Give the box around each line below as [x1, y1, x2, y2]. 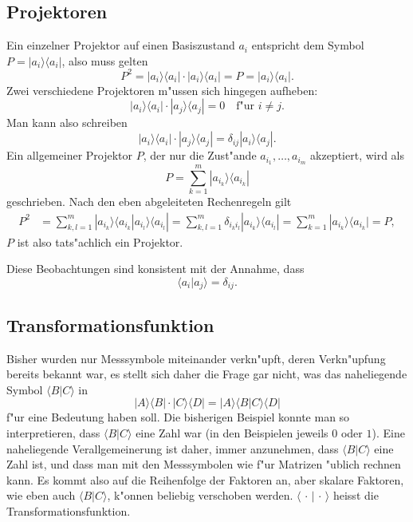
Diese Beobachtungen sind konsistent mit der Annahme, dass [6, 260, 305, 277]
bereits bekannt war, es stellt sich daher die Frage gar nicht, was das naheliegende [6, 366, 407, 382]
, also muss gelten [61, 52, 148, 69]
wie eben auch [6, 487, 76, 504]
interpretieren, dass [6, 424, 100, 441]
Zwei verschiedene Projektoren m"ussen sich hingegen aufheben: [6, 81, 318, 98]
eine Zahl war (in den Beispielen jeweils [136, 424, 328, 441]
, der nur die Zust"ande [143, 147, 257, 164]
